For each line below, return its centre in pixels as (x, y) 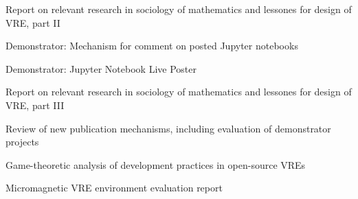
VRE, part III (35, 105)
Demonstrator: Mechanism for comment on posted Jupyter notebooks (152, 46)
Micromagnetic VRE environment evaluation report (114, 188)
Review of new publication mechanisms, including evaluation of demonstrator (168, 128)
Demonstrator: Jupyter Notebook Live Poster (101, 68)
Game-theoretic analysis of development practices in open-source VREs (156, 164)
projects (22, 142)
